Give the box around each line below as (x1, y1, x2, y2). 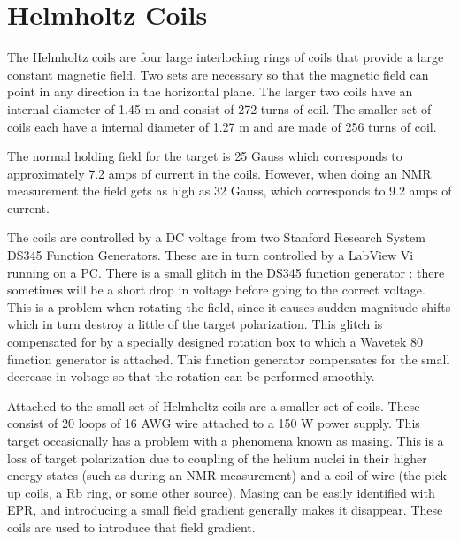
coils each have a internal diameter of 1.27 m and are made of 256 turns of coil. (7, 117, 437, 135)
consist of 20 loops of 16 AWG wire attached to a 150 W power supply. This (7, 414, 420, 432)
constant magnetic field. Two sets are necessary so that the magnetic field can (7, 65, 429, 83)
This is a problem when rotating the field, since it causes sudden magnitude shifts (7, 297, 451, 316)
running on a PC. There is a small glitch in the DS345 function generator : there (7, 263, 445, 281)
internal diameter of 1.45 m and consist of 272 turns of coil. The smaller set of (7, 99, 432, 118)
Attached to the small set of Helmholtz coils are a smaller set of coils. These (7, 396, 420, 415)
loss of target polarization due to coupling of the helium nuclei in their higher (7, 448, 427, 467)
